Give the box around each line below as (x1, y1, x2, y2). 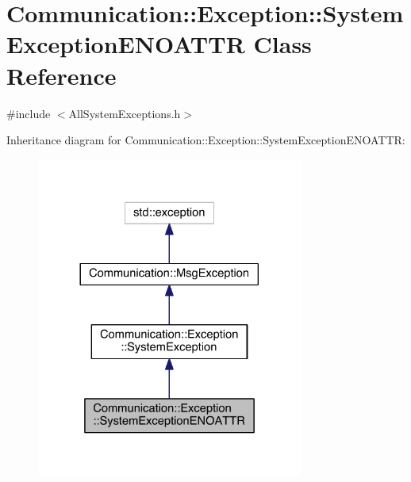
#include (6, 105, 51, 121)
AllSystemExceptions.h (68, 105, 181, 121)
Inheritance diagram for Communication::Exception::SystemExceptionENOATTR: (6, 132, 405, 148)
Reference (6, 59, 117, 91)
